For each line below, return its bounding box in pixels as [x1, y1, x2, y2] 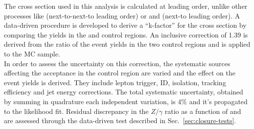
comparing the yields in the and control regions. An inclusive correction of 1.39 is [4, 29, 248, 39]
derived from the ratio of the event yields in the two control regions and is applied [4, 39, 251, 49]
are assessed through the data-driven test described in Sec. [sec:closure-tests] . [4, 115, 236, 126]
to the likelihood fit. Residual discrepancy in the [4, 106, 149, 116]
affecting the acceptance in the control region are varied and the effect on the [4, 68, 235, 78]
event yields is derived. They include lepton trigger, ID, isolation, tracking [4, 77, 226, 87]
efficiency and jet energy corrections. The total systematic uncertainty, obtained [4, 87, 243, 97]
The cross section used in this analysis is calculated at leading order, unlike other [4, 1, 248, 11]
